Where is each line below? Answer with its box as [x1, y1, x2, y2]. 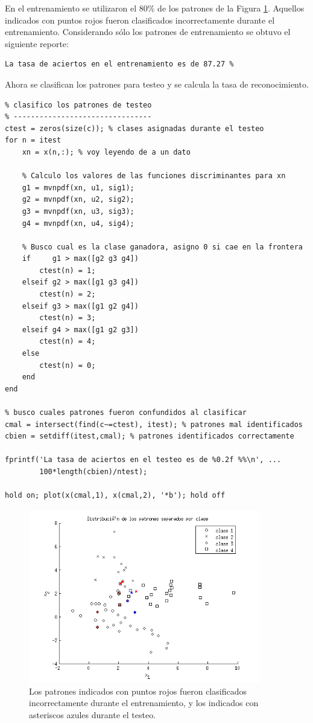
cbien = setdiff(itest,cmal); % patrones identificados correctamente [5, 432, 294, 441]
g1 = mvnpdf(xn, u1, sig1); [22, 183, 134, 192]
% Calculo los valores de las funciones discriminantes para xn [22, 172, 286, 181]
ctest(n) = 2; [39, 290, 96, 299]
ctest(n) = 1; [39, 266, 96, 275]
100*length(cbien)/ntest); [39, 467, 148, 476]
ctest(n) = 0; [39, 361, 96, 370]
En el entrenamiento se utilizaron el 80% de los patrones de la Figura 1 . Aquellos [5, 2, 305, 14]
